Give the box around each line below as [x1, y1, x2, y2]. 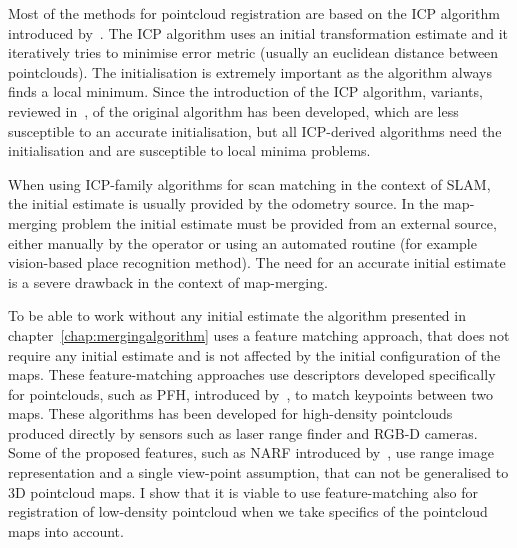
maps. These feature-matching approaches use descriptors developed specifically [8, 364, 496, 385]
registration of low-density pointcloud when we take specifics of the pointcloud [8, 501, 488, 522]
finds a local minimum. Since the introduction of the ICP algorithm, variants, [8, 81, 483, 102]
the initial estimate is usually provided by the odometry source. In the [8, 193, 439, 214]
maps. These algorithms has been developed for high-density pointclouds [8, 403, 453, 424]
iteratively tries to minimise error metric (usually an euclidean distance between [8, 42, 499, 63]
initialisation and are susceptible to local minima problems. [8, 140, 371, 161]
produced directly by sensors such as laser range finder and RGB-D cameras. [8, 422, 478, 443]
